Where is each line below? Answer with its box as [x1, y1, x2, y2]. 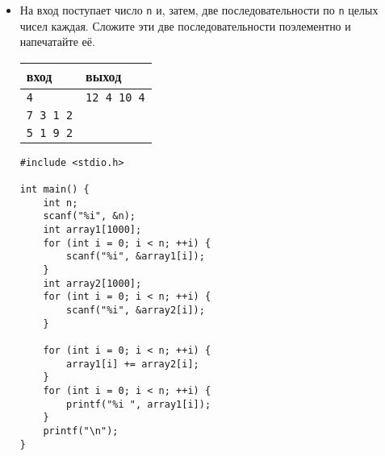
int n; [43, 197, 78, 209]
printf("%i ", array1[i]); [66, 398, 211, 410]
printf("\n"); [43, 425, 119, 437]
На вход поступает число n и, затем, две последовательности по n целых [19, 2, 379, 18]
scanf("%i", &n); [43, 210, 136, 222]
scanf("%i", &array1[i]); [66, 251, 205, 263]
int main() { [19, 184, 90, 196]
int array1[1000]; [43, 224, 142, 236]
